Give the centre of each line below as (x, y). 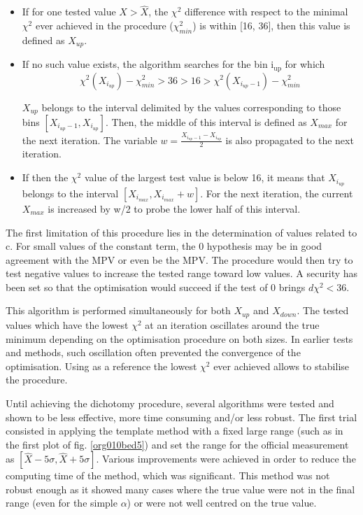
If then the (45, 177)
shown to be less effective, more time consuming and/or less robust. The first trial (181, 417)
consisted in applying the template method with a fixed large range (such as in (175, 431)
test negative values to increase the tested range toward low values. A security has (182, 273)
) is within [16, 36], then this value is (271, 25)
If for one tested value (69, 12)
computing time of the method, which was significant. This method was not (168, 475)
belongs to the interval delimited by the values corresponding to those (191, 107)
